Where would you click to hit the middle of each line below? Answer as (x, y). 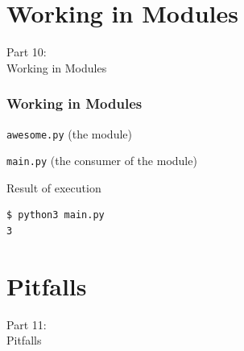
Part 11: (27, 324)
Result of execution (54, 187)
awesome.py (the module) (69, 133)
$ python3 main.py (56, 215)
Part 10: (27, 52)
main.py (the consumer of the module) (102, 161)
